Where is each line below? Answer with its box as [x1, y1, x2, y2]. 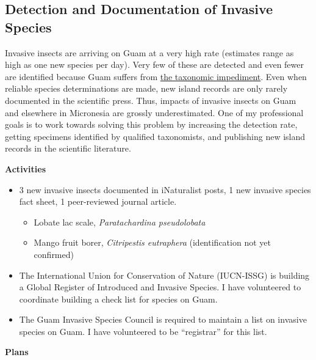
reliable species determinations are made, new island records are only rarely [5, 82, 288, 95]
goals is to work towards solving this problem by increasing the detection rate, [5, 118, 298, 131]
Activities [5, 162, 46, 175]
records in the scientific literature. [5, 142, 131, 155]
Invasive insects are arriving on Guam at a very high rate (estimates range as [5, 46, 294, 59]
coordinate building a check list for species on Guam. [19, 292, 218, 305]
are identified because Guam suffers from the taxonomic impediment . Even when [5, 70, 307, 83]
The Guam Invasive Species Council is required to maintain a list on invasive [19, 313, 307, 326]
